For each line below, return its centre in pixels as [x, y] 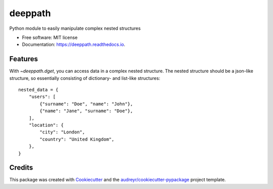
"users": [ [42, 97]
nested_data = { [38, 90]
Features [24, 59]
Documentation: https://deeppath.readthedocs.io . [74, 44]
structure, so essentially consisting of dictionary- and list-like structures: [85, 78]
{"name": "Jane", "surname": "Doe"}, [86, 111]
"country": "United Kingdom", [77, 139]
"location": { [46, 125]
